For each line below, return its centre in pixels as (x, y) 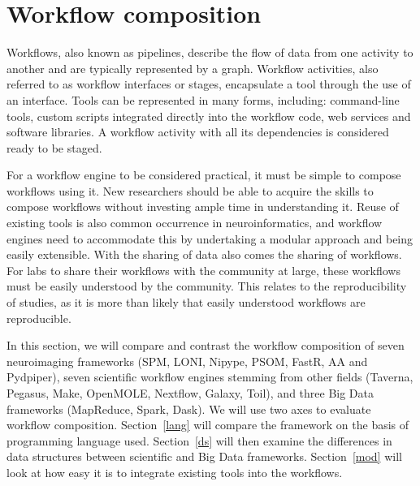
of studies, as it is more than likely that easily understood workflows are (186, 302)
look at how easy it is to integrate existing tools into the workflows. (175, 472)
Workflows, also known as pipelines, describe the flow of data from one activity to (210, 52)
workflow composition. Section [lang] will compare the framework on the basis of (208, 425)
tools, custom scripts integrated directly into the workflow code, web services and (209, 116)
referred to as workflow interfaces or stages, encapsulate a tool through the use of (209, 84)
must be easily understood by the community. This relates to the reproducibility (207, 286)
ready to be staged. (54, 147)
